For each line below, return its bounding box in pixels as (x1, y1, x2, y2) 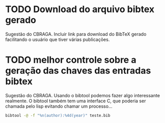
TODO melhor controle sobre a (5, 54, 136, 66)
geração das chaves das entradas (5, 65, 151, 76)
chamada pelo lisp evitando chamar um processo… (5, 103, 113, 109)
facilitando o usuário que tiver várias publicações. (5, 36, 110, 43)
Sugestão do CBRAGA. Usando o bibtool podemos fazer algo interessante (5, 92, 160, 98)
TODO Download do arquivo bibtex (5, 4, 155, 15)
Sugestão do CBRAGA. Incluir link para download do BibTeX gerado (5, 31, 147, 37)
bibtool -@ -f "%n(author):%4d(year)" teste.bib (5, 113, 111, 118)
